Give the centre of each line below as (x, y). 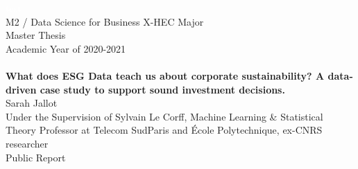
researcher (27, 143)
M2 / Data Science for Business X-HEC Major (105, 21)
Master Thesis (36, 35)
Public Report (36, 157)
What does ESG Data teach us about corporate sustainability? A (165, 75)
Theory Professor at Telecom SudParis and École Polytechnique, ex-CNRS (164, 130)
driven (21, 89)
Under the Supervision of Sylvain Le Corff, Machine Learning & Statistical (164, 116)
